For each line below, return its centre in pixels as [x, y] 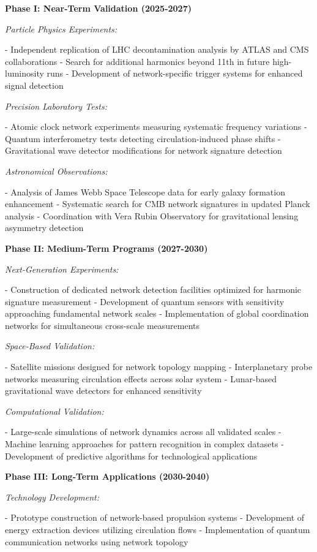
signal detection [34, 85]
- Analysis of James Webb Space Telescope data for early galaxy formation [145, 191]
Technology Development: [52, 497]
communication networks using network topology [97, 541]
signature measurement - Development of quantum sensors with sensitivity [145, 301]
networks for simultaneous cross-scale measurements [103, 325]
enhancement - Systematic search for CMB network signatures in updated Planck [158, 204]
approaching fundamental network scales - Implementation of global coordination [157, 313]
